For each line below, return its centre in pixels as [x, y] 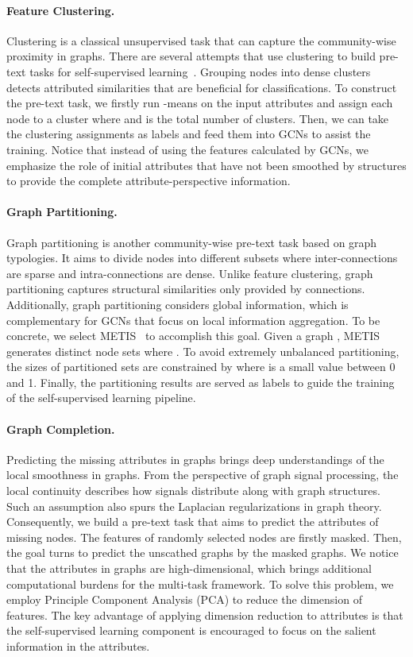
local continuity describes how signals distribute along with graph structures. [193, 491]
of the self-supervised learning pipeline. [101, 398]
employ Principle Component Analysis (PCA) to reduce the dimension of [184, 599]
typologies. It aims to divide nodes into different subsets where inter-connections [202, 258]
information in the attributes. [78, 645]
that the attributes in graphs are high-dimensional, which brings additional [189, 568]
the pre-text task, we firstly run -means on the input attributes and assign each [200, 103]
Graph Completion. [61, 429]
